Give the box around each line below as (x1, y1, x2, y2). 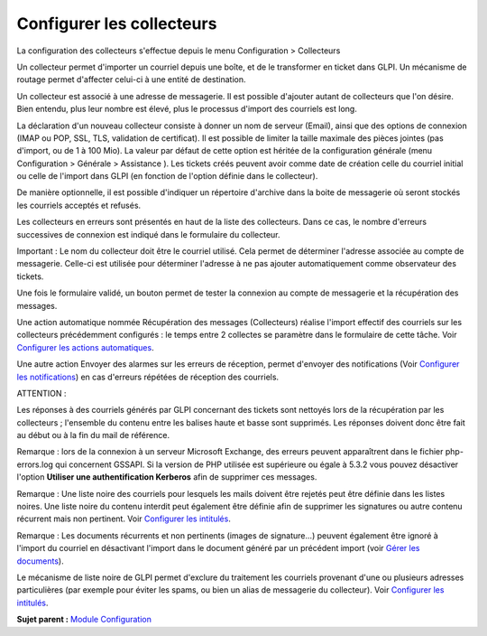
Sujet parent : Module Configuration (16, 614, 152, 625)
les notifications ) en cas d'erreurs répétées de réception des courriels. (16, 371, 280, 382)
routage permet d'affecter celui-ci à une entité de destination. (16, 74, 247, 85)
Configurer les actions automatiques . (16, 341, 154, 352)
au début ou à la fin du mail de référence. (16, 430, 170, 441)
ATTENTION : (16, 388, 67, 398)
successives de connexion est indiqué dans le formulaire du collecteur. (16, 229, 280, 239)
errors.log (16, 459, 54, 470)
